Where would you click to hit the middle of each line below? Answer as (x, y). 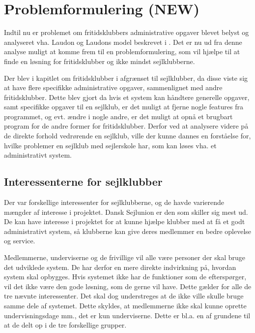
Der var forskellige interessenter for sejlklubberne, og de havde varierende (114, 202)
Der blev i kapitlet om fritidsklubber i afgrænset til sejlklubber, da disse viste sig (126, 78)
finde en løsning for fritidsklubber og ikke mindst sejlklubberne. (99, 61)
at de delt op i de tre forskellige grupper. (65, 325)
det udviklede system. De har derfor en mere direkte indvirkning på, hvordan (120, 267)
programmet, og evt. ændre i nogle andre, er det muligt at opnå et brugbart (118, 116)
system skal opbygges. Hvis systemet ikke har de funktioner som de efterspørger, (125, 277)
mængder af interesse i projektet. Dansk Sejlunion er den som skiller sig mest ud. (126, 212)
